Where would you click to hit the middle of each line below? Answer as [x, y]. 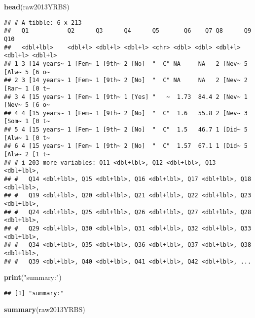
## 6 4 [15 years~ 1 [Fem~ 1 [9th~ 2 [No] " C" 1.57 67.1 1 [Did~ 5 [126, 146]
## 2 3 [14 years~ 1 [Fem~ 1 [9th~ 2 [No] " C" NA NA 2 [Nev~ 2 [126, 80]
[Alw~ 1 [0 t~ [27, 138]
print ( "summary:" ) [33, 277]
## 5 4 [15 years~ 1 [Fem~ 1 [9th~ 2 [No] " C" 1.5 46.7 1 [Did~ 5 [126, 130]
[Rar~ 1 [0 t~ [27, 88]
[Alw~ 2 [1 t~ [27, 155]
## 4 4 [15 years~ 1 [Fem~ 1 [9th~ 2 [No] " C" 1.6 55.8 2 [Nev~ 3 [126, 113]
